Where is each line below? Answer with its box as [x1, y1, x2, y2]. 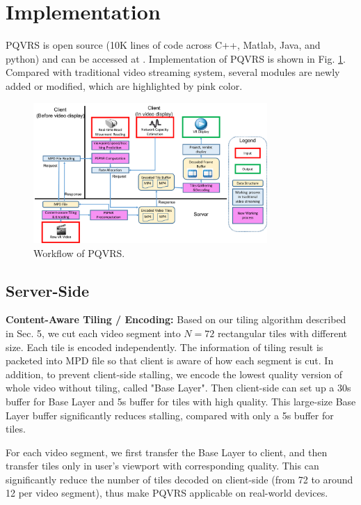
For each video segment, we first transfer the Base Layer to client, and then [6, 444, 328, 459]
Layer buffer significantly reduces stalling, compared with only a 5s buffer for [6, 407, 334, 422]
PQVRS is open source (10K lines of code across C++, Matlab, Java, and [6, 38, 321, 52]
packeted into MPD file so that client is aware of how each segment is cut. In [6, 353, 334, 368]
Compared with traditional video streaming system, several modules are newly [6, 65, 340, 79]
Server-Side [6, 279, 90, 301]
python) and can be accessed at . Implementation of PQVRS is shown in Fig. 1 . [6, 51, 346, 65]
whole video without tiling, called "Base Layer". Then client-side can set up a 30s [6, 380, 351, 395]
